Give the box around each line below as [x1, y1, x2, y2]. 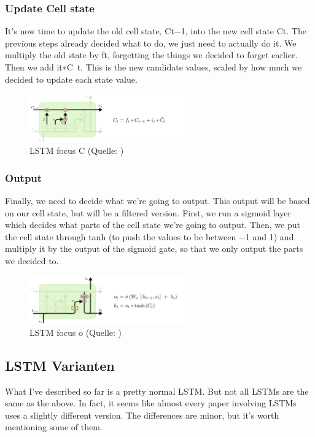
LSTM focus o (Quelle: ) [29, 325, 122, 338]
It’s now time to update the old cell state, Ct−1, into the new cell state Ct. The [5, 25, 306, 37]
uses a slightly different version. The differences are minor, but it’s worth [5, 408, 279, 421]
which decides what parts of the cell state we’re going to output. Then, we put [5, 218, 300, 231]
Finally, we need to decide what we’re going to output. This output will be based [5, 194, 310, 207]
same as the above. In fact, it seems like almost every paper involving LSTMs [5, 397, 297, 409]
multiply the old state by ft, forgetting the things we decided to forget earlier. [5, 48, 298, 61]
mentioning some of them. [5, 420, 103, 433]
